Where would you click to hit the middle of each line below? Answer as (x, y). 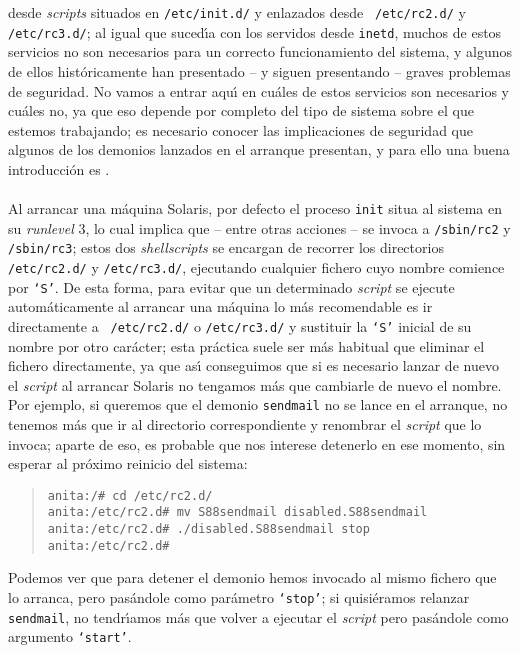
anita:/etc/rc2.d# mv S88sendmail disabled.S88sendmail (237, 512)
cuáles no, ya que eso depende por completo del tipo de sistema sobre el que (241, 110)
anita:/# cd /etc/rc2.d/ (130, 495)
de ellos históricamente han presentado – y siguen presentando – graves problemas (259, 70)
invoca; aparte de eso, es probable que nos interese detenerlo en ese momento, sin (257, 443)
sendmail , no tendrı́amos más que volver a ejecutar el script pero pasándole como (258, 616)
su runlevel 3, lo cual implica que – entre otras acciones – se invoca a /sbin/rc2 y (259, 227)
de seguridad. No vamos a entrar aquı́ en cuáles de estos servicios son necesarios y (258, 90)
